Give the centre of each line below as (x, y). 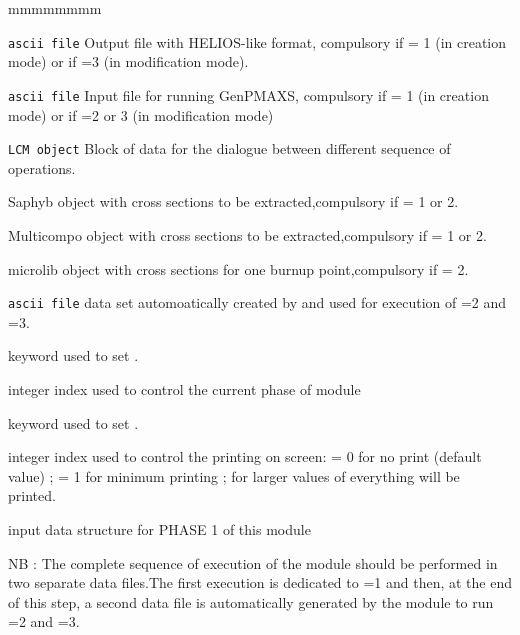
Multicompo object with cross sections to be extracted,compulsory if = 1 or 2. (247, 234)
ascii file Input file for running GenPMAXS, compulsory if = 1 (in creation (248, 94)
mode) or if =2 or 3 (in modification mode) (141, 114)
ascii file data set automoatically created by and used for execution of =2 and (257, 302)
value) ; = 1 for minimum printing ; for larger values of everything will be (234, 475)
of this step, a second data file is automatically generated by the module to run (251, 601)
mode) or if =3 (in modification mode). (128, 61)
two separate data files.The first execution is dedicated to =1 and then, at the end (260, 582)
